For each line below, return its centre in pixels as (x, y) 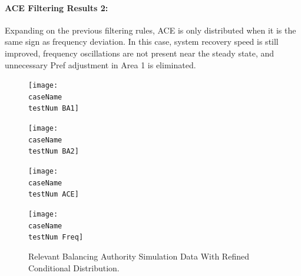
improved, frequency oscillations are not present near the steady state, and (140, 53)
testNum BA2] (54, 152)
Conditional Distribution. (74, 267)
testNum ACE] (54, 194)
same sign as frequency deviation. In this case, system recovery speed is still (142, 41)
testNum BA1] (54, 109)
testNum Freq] (56, 237)
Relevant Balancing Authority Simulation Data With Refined (139, 256)
